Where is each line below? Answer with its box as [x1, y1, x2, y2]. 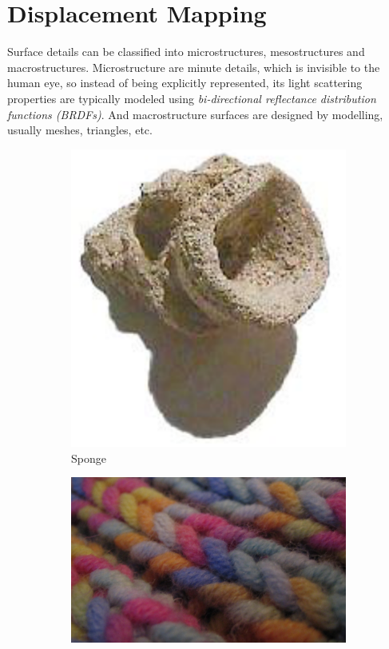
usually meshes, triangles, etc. [7, 121, 153, 138]
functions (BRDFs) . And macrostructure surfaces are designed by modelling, [7, 106, 383, 122]
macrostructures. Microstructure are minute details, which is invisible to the [7, 58, 380, 75]
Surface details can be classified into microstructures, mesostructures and [7, 43, 365, 60]
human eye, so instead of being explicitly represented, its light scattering [7, 74, 363, 91]
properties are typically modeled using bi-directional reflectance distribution [7, 90, 376, 106]
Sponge [71, 449, 106, 466]
